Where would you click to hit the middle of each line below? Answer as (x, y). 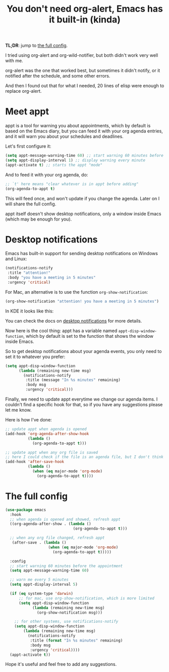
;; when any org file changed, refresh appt (57, 538)
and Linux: (16, 259)
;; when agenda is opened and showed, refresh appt (65, 519)
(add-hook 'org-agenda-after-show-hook (47, 434)
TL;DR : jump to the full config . (37, 46)
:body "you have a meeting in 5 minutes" (51, 278)
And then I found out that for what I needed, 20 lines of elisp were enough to (85, 86)
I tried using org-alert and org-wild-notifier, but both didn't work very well (82, 55)
